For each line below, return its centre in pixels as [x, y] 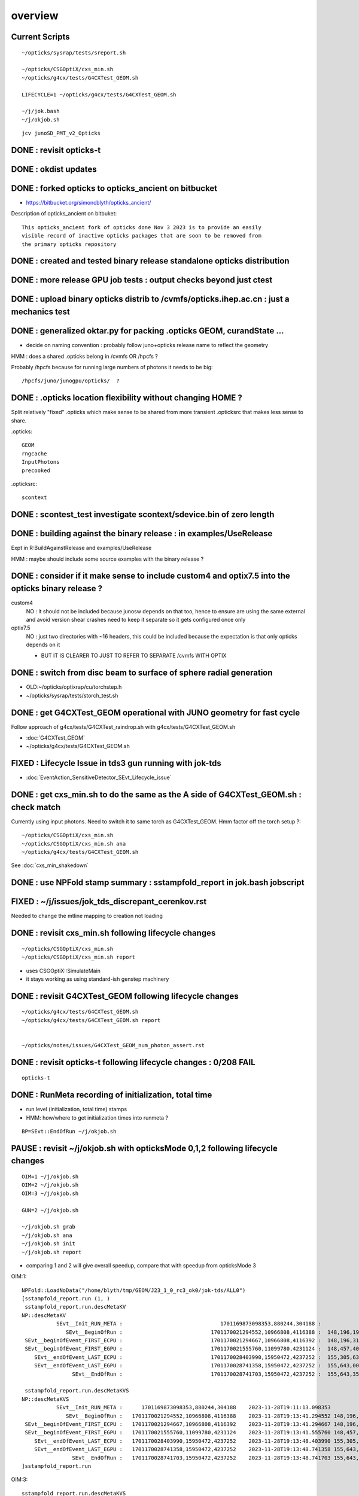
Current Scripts [40, 37]
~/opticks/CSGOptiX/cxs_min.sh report [79, 957]
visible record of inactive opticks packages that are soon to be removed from [142, 236]
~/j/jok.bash [41, 111]
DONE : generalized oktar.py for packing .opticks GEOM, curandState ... [147, 331]
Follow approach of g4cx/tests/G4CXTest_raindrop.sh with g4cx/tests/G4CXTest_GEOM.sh [123, 726]
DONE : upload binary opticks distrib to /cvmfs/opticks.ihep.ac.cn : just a [150, 299]
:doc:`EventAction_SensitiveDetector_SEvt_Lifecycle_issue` [99, 777]
